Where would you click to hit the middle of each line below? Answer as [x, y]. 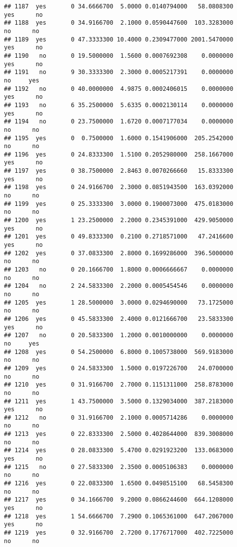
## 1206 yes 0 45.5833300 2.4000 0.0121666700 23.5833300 [119, 319]
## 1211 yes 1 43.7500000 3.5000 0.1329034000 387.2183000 [119, 401]
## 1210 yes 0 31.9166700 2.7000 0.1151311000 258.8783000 [119, 385]
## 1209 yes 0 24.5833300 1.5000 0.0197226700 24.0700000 [119, 368]
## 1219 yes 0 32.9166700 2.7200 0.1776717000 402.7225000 [119, 533]
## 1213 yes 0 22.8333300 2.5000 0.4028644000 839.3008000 [119, 434]
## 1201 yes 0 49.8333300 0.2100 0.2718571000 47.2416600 [119, 237]
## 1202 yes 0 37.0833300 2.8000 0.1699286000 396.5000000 [119, 253]
